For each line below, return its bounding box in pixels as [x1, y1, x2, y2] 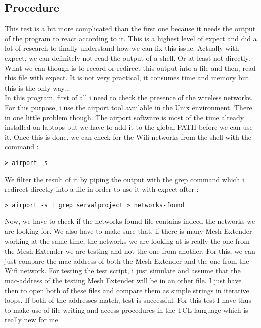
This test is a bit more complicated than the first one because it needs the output [5, 23, 256, 34]
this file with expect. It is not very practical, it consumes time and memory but [5, 72, 249, 83]
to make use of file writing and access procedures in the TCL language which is [5, 304, 248, 315]
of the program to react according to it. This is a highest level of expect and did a [5, 33, 257, 43]
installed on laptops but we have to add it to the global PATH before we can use [5, 122, 253, 132]
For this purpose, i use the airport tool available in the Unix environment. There [5, 102, 252, 112]
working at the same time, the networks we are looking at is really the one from [5, 235, 250, 246]
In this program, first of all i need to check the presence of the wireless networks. [5, 92, 253, 103]
